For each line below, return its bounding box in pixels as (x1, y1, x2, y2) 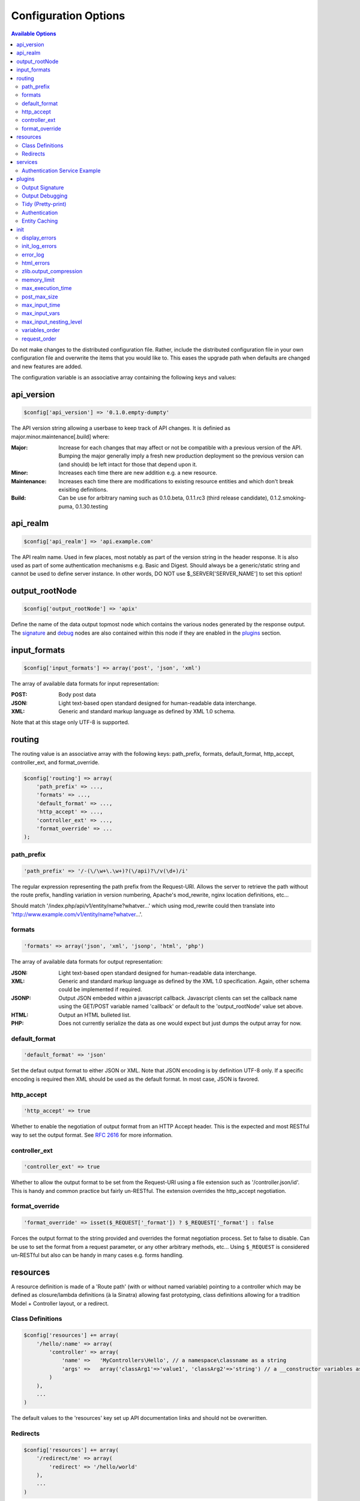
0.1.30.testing (75, 503, 108, 510)
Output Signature (22, 184, 64, 191)
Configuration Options (11, 9, 125, 22)
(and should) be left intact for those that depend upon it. (58, 461, 197, 468)
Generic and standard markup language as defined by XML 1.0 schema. (58, 707, 236, 714)
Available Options (11, 30, 56, 37)
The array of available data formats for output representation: (11, 958, 163, 965)
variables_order (22, 327, 60, 334)
